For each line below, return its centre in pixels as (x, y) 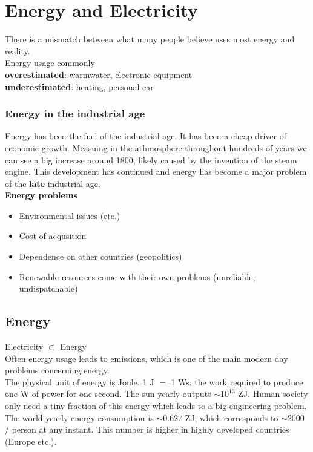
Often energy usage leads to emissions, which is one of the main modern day (147, 358)
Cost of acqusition (53, 236)
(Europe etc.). (31, 441)
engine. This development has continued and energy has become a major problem (156, 172)
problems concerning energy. (57, 370)
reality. (18, 51)
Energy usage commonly (50, 63)
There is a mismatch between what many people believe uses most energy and (150, 39)
